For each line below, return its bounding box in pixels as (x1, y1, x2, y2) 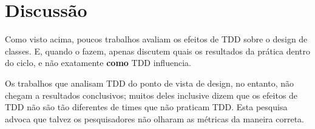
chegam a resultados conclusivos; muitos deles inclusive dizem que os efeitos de (5, 88, 298, 101)
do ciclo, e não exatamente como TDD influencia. (5, 56, 191, 69)
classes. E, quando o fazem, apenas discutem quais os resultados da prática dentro (5, 44, 311, 57)
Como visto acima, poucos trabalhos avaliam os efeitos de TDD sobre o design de (5, 33, 308, 45)
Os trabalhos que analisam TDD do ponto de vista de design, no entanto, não (5, 76, 294, 89)
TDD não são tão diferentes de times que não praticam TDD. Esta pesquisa (5, 101, 288, 113)
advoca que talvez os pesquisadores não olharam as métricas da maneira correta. (5, 112, 304, 125)
